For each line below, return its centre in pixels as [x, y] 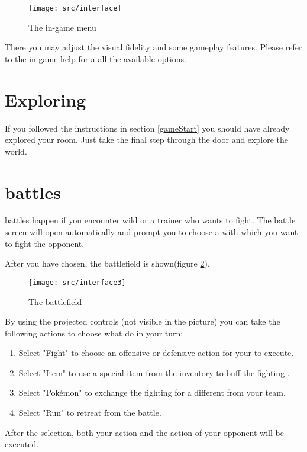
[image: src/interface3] [77, 282]
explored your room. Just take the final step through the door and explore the [146, 140]
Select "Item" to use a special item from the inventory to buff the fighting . [154, 372]
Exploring [46, 99]
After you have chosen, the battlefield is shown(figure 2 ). [107, 263]
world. [16, 151]
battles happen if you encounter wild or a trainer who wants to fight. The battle [150, 220]
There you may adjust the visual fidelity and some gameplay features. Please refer [153, 47]
